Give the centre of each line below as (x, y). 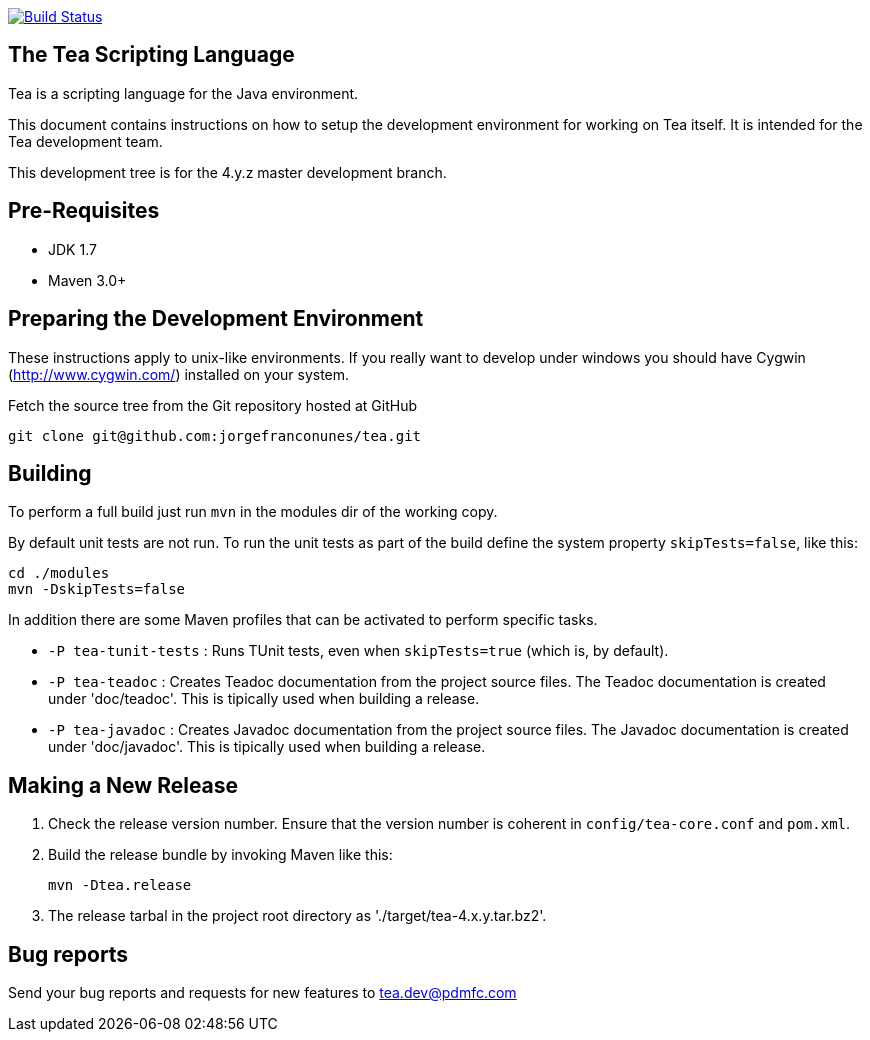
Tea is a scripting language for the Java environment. (183, 93)
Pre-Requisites (84, 211)
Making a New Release (123, 785)
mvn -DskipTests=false (97, 589)
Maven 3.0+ (87, 280)
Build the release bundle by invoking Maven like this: (220, 855)
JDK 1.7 (72, 249)
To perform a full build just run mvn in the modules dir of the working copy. (253, 512)
